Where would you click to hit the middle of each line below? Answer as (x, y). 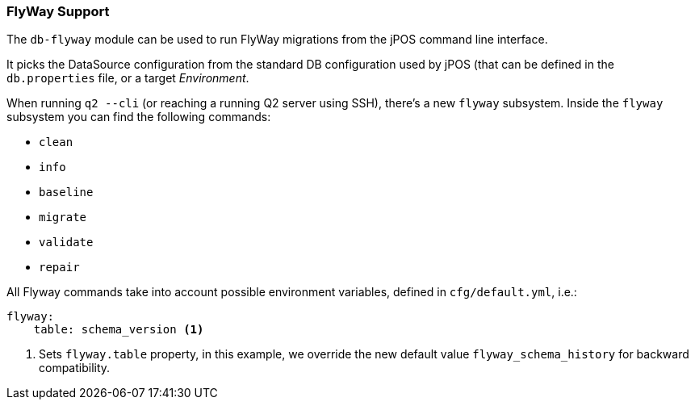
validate (66, 243)
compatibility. (75, 368)
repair (59, 268)
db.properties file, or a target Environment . (128, 78)
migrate (63, 218)
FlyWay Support (58, 11)
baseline (66, 193)
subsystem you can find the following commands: (139, 117)
